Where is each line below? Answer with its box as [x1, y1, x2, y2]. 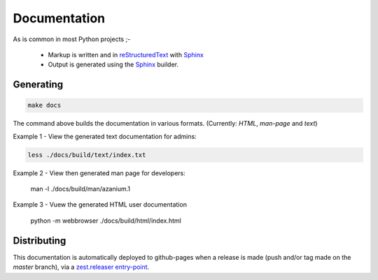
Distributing [13, 235, 66, 246]
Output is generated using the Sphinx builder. [48, 60, 178, 69]
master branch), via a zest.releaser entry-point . [13, 263, 150, 272]
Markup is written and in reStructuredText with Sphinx [48, 50, 204, 59]
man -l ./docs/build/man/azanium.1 [30, 185, 131, 193]
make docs [27, 101, 62, 110]
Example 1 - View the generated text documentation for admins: [13, 132, 197, 140]
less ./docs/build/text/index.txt [27, 151, 146, 159]
